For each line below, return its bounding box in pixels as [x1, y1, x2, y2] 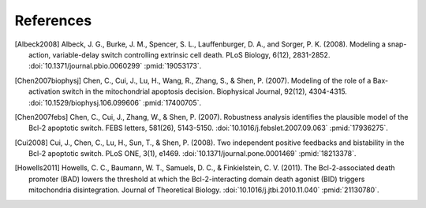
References [14, 12, 92, 29]
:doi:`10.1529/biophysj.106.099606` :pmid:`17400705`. [28, 98, 201, 107]
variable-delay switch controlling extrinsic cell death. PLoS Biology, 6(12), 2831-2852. [52, 50, 331, 59]
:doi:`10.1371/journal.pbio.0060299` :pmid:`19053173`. [28, 61, 202, 71]
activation [28, 87, 61, 96]
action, [28, 50, 51, 59]
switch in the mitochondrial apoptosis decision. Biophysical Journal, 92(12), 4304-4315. [62, 87, 347, 96]
